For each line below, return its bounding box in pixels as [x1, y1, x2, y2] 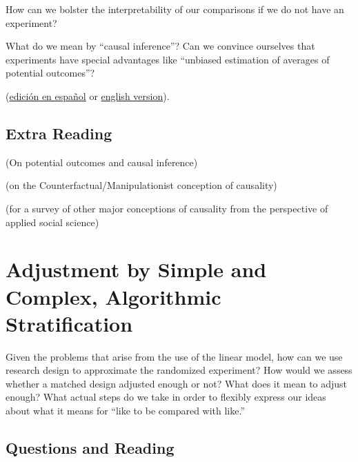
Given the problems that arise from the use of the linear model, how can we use [6, 349, 343, 363]
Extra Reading [6, 122, 112, 143]
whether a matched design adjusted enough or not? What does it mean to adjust [6, 376, 348, 390]
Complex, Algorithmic [6, 282, 221, 310]
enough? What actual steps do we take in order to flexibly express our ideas [6, 390, 326, 404]
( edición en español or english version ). [6, 88, 170, 103]
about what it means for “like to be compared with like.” [6, 403, 246, 418]
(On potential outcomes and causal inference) [6, 154, 198, 169]
